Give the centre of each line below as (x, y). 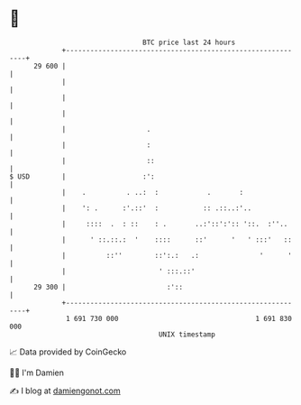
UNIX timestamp (187, 334)
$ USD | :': (82, 176)
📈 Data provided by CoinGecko (68, 352)
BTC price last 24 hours (189, 42)
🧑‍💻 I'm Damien (37, 373)
